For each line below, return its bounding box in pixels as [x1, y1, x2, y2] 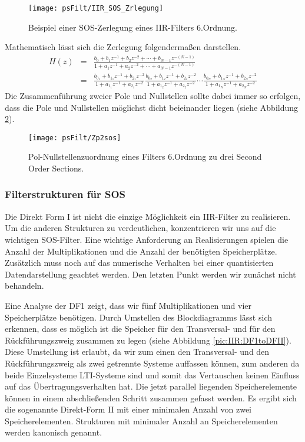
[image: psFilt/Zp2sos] [28, 133, 121, 142]
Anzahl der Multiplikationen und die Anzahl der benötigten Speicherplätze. [5, 245, 277, 257]
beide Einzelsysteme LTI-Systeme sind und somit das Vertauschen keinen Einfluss [5, 368, 300, 381]
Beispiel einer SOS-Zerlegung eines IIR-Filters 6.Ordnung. [28, 21, 237, 33]
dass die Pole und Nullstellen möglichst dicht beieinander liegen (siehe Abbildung [5, 101, 299, 113]
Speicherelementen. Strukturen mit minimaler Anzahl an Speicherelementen [5, 414, 278, 427]
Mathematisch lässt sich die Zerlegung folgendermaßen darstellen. [5, 41, 241, 53]
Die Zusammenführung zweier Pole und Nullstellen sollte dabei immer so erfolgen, [5, 89, 301, 101]
